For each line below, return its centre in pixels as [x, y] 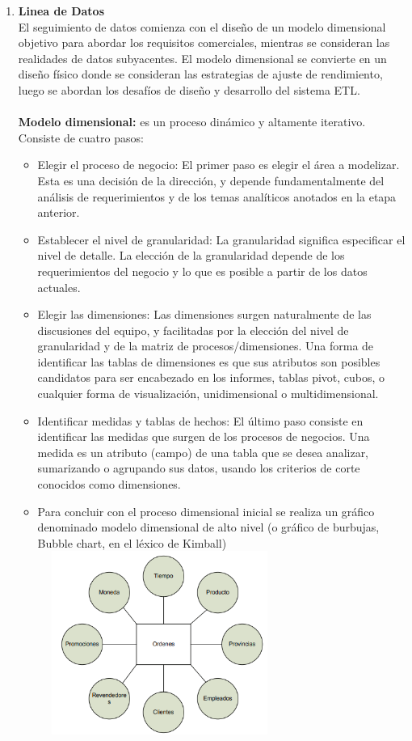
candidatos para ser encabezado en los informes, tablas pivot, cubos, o [211, 377]
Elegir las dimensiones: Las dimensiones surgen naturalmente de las [204, 314]
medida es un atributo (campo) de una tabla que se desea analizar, [203, 452]
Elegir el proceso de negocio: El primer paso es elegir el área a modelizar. [219, 165]
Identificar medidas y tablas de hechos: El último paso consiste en [200, 420]
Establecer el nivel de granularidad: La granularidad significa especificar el [221, 239]
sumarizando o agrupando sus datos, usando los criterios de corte [199, 468]
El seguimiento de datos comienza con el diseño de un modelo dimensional [202, 26]
